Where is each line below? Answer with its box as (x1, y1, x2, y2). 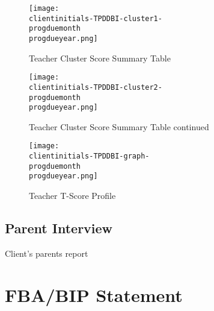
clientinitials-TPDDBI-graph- (29, 152, 150, 161)
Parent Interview (5, 219, 113, 237)
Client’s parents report (5, 247, 88, 259)
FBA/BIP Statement (5, 282, 183, 307)
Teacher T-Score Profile (29, 189, 116, 202)
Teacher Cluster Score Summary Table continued (29, 120, 209, 133)
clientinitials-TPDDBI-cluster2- (29, 83, 162, 92)
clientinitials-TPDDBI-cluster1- (29, 14, 162, 23)
